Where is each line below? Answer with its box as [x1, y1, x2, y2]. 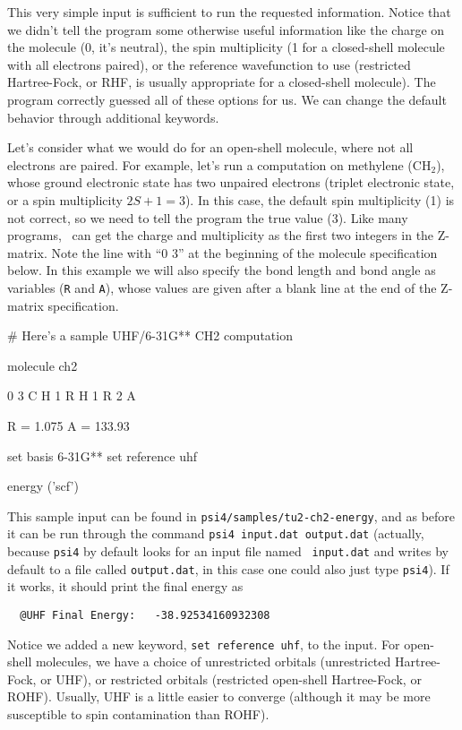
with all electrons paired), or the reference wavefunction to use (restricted [7, 55, 411, 73]
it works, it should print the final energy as [7, 577, 244, 596]
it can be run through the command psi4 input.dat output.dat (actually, [7, 524, 424, 543]
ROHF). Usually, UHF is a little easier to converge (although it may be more [7, 687, 431, 706]
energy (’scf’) [7, 477, 79, 495]
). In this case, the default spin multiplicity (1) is [184, 190, 455, 209]
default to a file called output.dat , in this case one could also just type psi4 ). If [7, 559, 449, 578]
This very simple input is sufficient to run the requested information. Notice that [7, 3, 451, 21]
